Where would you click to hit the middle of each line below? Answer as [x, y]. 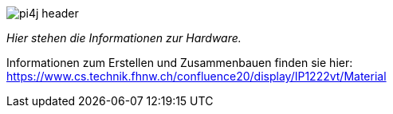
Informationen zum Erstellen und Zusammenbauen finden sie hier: [180, 63]
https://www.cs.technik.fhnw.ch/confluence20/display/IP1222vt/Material [196, 76]
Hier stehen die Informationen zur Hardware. [124, 38]
